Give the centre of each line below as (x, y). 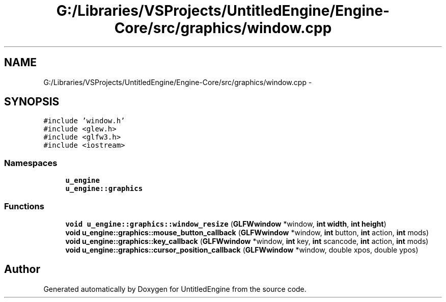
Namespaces (31, 163)
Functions (24, 206)
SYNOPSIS (32, 102)
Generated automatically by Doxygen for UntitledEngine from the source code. (175, 289)
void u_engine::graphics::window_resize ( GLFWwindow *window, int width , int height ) (226, 224)
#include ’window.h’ (84, 121)
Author (22, 269)
